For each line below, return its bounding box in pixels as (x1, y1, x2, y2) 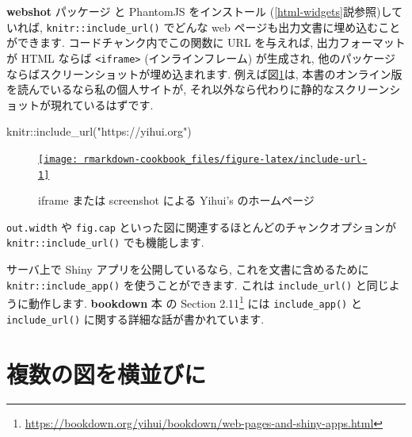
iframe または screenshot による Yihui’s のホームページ (38, 192, 315, 209)
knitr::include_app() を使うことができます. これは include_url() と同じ (6, 276, 389, 293)
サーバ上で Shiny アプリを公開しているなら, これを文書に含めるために (6, 261, 369, 278)
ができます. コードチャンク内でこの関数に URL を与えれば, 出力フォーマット (6, 34, 406, 51)
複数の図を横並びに (6, 357, 207, 389)
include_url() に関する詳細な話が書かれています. (6, 310, 265, 327)
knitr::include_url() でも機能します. (6, 234, 204, 251)
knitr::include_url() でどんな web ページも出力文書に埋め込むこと (46, 18, 401, 35)
